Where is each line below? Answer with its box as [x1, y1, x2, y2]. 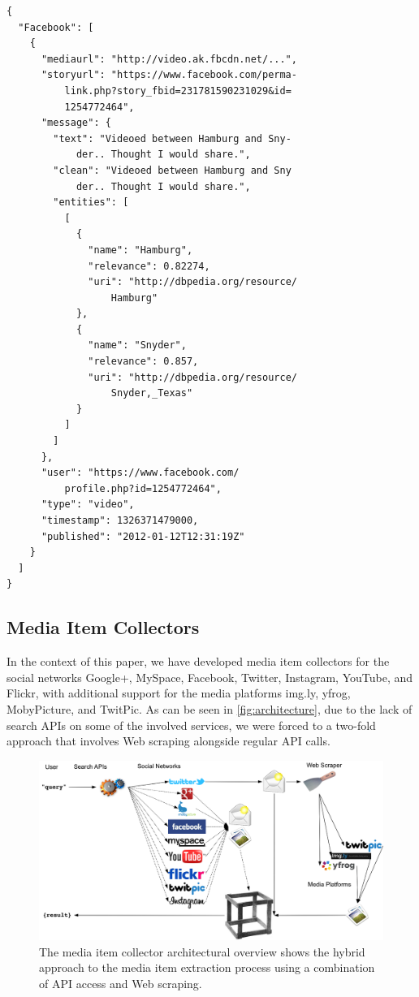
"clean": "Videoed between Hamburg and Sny [53, 164, 292, 176]
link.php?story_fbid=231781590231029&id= [64, 84, 292, 97]
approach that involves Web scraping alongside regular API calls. [6, 732, 330, 749]
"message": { [41, 117, 111, 129]
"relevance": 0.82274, [88, 260, 210, 272]
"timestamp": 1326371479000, [41, 515, 199, 526]
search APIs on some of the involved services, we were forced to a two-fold [6, 716, 376, 733]
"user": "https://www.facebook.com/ [41, 467, 240, 479]
